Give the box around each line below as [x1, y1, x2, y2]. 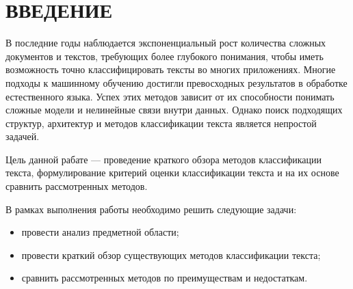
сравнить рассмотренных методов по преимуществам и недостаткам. [21, 271, 308, 285]
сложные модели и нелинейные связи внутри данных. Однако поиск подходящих [5, 102, 343, 117]
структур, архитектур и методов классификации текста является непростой [5, 115, 317, 130]
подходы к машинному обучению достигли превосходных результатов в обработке [5, 75, 348, 90]
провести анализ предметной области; [21, 225, 179, 239]
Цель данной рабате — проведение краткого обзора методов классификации [5, 152, 322, 166]
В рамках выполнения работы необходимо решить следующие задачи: [5, 202, 297, 216]
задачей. [5, 129, 40, 143]
